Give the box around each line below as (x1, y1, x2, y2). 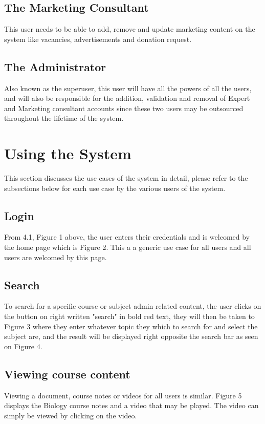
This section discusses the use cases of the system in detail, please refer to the (4, 173, 248, 183)
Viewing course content (4, 366, 130, 381)
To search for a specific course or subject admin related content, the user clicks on (4, 301, 261, 311)
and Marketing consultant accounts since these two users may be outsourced (4, 102, 244, 113)
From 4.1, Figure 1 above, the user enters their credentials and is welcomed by (4, 231, 250, 242)
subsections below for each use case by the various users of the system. (4, 182, 226, 193)
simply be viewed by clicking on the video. (4, 410, 137, 420)
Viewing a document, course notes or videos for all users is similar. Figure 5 (4, 390, 242, 400)
